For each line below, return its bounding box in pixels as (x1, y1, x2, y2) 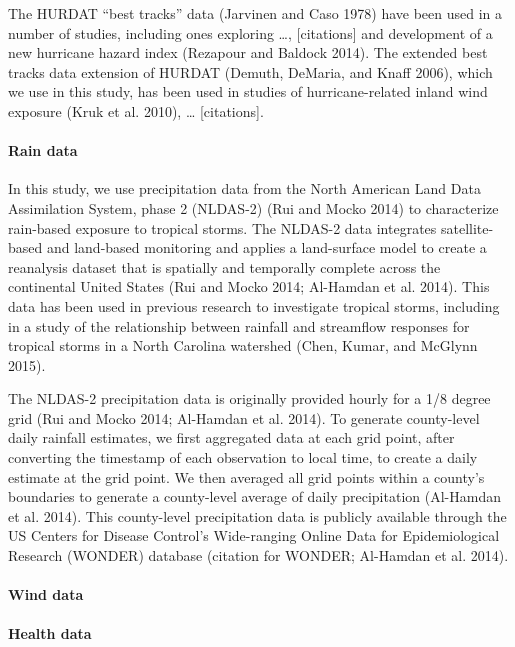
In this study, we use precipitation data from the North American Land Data (8, 178, 481, 199)
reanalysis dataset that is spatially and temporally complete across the (8, 256, 441, 277)
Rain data (8, 140, 78, 161)
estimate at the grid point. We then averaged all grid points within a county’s (8, 466, 485, 487)
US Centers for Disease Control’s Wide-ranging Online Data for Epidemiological (8, 525, 500, 546)
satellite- (441, 217, 494, 238)
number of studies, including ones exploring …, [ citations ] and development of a (8, 22, 493, 43)
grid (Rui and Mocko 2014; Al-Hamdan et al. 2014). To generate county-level (8, 407, 480, 428)
